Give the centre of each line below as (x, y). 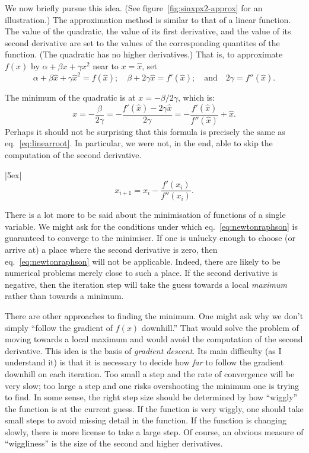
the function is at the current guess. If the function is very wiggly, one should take (154, 408)
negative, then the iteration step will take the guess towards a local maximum (146, 284)
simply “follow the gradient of (59, 327)
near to (106, 65)
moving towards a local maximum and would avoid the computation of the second (154, 339)
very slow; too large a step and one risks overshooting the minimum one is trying (152, 385)
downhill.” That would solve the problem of (220, 327)
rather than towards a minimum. (64, 296)
